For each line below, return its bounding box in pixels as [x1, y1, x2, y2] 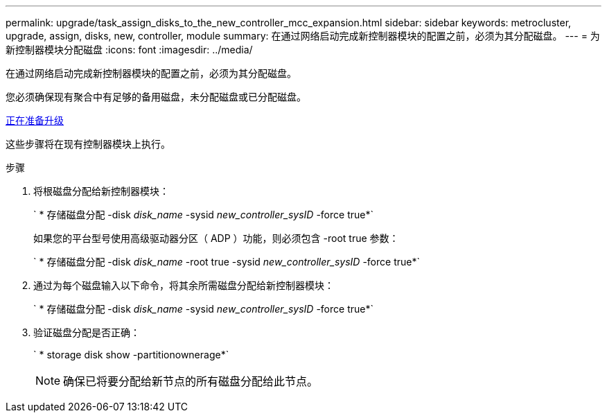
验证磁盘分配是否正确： [33, 326, 140, 338]
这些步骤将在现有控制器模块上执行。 [6, 138, 170, 150]
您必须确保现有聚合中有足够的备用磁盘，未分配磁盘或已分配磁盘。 [6, 91, 306, 103]
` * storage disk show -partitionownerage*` [33, 349, 229, 360]
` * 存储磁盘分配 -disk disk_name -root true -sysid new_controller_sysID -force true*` [33, 256, 420, 268]
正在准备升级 [6, 114, 64, 126]
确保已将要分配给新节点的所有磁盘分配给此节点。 [63, 374, 319, 388]
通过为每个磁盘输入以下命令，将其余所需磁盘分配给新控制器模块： [33, 279, 334, 291]
